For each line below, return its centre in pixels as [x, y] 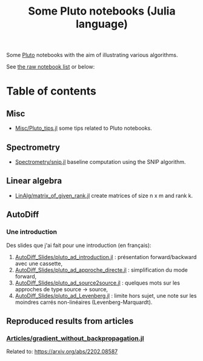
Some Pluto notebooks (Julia [102, 11]
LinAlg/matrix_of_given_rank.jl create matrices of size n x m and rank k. [104, 195]
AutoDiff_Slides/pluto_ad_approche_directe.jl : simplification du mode [101, 270]
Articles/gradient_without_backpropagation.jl [75, 338]
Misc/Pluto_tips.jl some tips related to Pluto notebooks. [84, 128]
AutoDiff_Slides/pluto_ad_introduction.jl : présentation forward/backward [106, 257]
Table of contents [52, 91]
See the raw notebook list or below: [51, 67]
